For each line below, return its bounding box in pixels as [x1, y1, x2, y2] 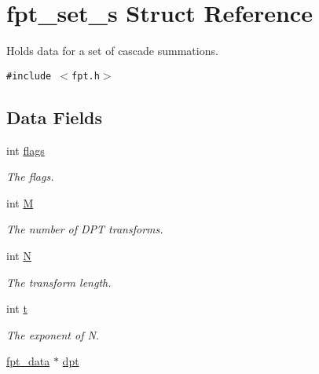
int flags [6, 141, 45, 158]
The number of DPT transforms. [6, 221, 163, 237]
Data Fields [6, 104, 103, 129]
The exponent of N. [6, 326, 100, 343]
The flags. [6, 168, 54, 185]
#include [6, 70, 52, 82]
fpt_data [6, 353, 50, 369]
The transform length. [6, 273, 112, 290]
